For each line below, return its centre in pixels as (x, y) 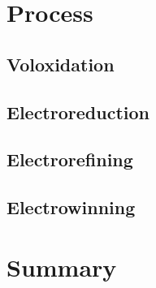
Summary (62, 267)
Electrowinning (71, 207)
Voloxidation (61, 64)
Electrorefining (70, 159)
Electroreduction (78, 112)
